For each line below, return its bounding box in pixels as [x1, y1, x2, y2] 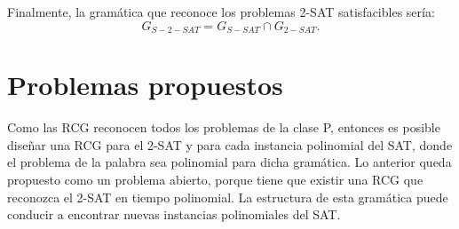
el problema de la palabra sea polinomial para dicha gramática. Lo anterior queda [7, 153, 452, 171]
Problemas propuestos [7, 67, 283, 103]
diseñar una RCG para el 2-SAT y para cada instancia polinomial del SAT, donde [7, 135, 453, 154]
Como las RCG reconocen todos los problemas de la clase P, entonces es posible [7, 118, 440, 137]
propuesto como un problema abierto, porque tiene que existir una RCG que [7, 170, 423, 188]
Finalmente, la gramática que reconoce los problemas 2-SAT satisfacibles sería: [7, 3, 435, 20]
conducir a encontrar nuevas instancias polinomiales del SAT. [7, 205, 341, 224]
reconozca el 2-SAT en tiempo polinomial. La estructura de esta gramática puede [7, 187, 448, 206]
